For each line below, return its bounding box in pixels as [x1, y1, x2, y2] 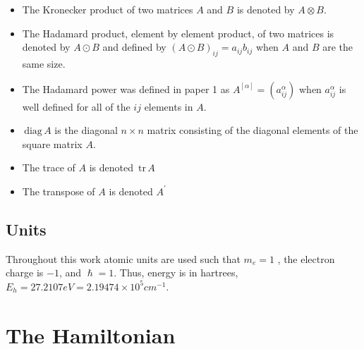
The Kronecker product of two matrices [22, 2, 193, 16]
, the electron [277, 251, 335, 266]
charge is [6, 265, 44, 280]
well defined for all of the [22, 99, 131, 114]
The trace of [22, 160, 75, 175]
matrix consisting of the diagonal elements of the [147, 123, 358, 137]
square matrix [22, 136, 83, 151]
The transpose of [22, 183, 95, 198]
